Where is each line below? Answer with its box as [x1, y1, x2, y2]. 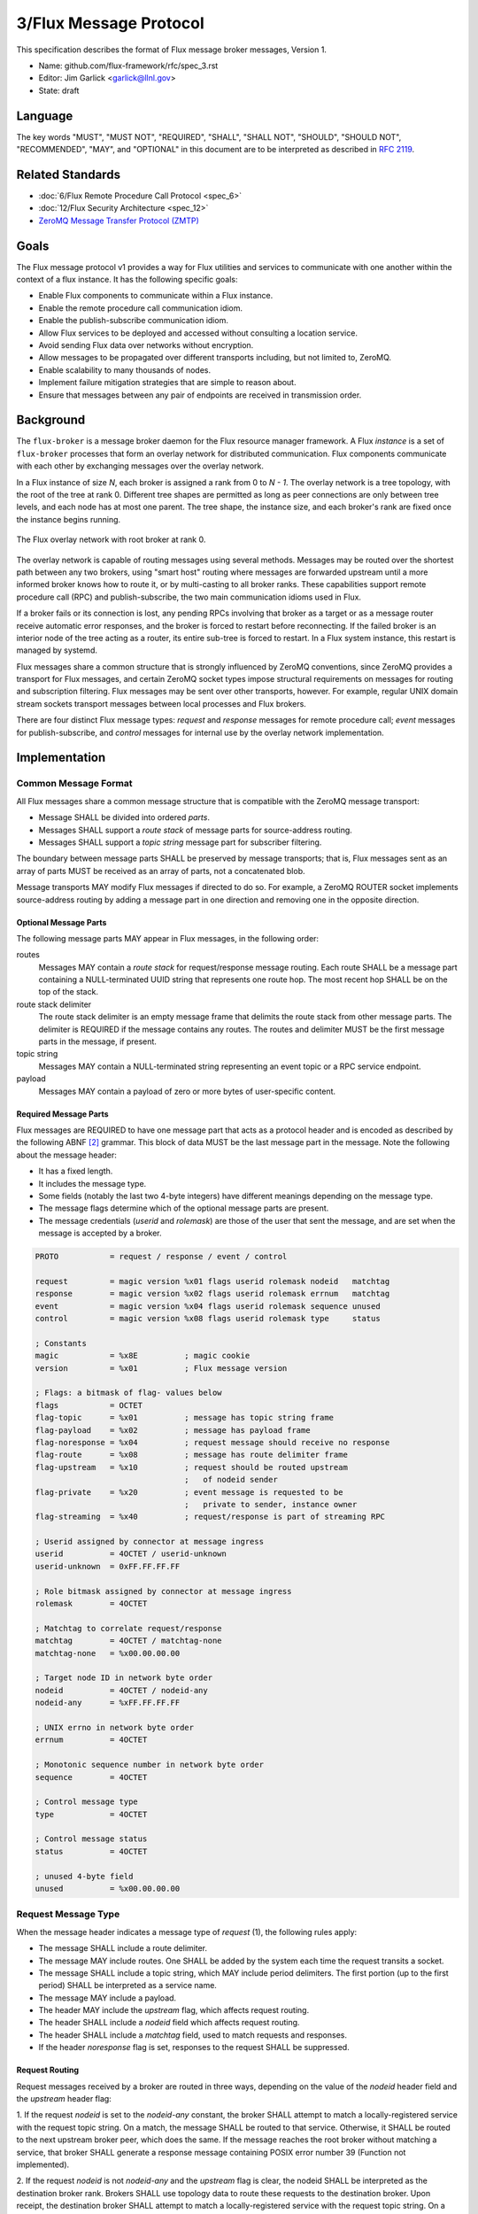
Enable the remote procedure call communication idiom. [38, 302, 243, 314]
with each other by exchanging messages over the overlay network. [16, 461, 265, 471]
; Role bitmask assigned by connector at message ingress [35, 1586, 292, 1596]
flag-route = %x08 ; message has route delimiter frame [35, 1450, 349, 1460]
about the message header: [16, 1150, 117, 1160]
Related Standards [16, 166, 121, 182]
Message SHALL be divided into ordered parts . [38, 812, 210, 823]
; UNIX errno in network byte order [35, 1722, 195, 1732]
